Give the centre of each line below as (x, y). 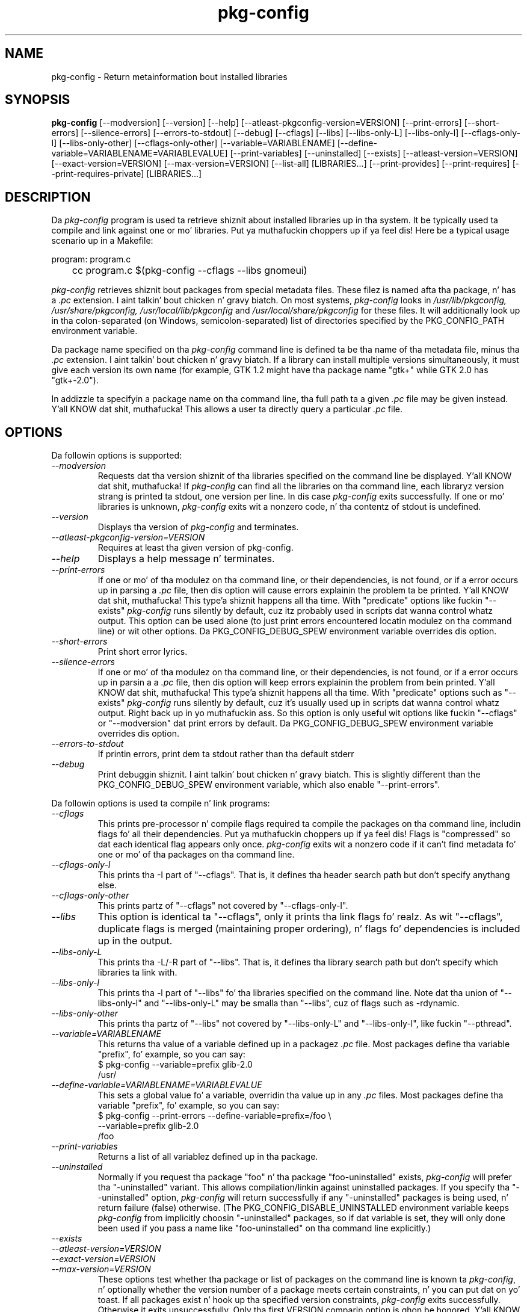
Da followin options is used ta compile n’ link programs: (161, 803)
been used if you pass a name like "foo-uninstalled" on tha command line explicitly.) (264, 1228)
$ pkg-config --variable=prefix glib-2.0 (175, 1065)
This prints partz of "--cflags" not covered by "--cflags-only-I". (223, 906)
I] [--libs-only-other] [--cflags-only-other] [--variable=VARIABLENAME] (193, 143)
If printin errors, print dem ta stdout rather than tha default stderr (226, 754)
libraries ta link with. (137, 973)
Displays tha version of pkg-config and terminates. (198, 527)
